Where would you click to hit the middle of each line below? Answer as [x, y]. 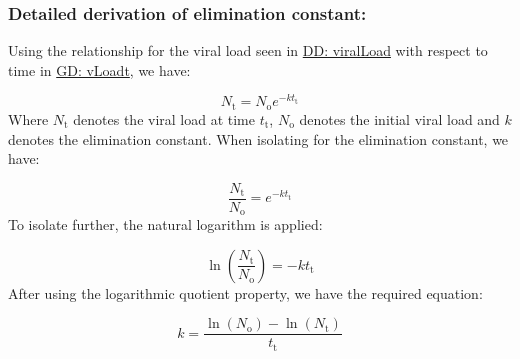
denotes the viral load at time [164, 118]
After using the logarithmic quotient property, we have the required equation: [245, 292]
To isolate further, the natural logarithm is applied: [165, 224]
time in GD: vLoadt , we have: [99, 69]
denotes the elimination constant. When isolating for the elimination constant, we [258, 138]
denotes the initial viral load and [399, 118]
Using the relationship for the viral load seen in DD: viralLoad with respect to [248, 50]
